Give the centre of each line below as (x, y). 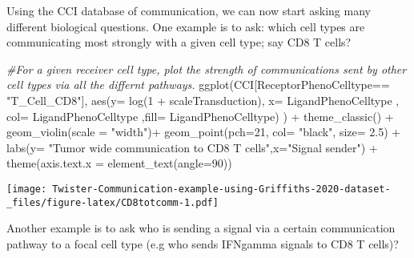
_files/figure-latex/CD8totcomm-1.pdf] (113, 202)
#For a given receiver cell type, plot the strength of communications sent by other (207, 69)
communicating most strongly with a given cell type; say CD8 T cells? (179, 42)
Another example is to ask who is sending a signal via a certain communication (201, 228)
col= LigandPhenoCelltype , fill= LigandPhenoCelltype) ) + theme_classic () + (200, 116)
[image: (27, 189)
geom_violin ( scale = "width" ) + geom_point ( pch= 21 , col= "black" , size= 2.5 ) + (204, 132)
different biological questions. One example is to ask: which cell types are (186, 26)
